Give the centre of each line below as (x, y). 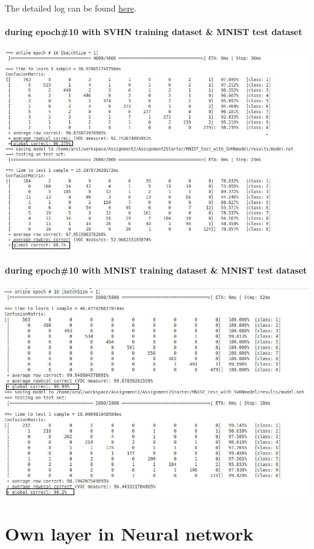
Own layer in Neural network (129, 534)
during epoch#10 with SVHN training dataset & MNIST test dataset (154, 32)
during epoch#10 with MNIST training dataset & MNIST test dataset (156, 270)
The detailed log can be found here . (71, 8)
